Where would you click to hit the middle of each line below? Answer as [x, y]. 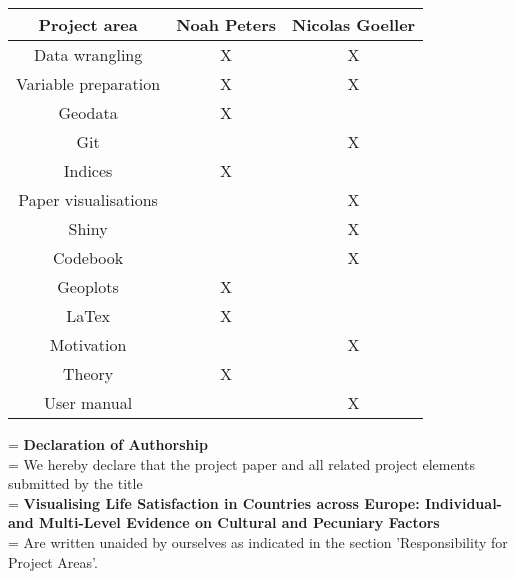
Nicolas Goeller [354, 24]
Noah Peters [226, 24]
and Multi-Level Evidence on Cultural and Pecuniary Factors [224, 522]
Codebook [88, 257]
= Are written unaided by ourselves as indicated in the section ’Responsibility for [258, 541]
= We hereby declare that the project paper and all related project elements [241, 463]
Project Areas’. [53, 561]
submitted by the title [75, 483]
